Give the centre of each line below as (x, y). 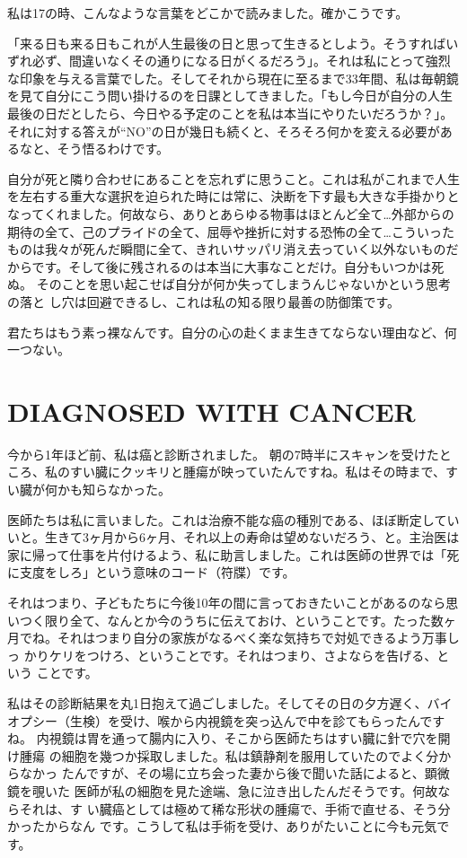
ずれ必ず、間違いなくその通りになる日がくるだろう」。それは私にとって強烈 (229, 61)
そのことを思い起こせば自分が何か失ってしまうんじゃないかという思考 (243, 284)
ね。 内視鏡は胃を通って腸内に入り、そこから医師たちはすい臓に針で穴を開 (229, 738)
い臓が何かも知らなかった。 (89, 489)
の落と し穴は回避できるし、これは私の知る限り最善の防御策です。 (203, 301)
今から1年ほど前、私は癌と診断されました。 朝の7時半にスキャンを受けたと (229, 454)
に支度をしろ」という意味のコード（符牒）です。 (151, 572)
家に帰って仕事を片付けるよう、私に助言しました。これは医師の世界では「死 (233, 554)
